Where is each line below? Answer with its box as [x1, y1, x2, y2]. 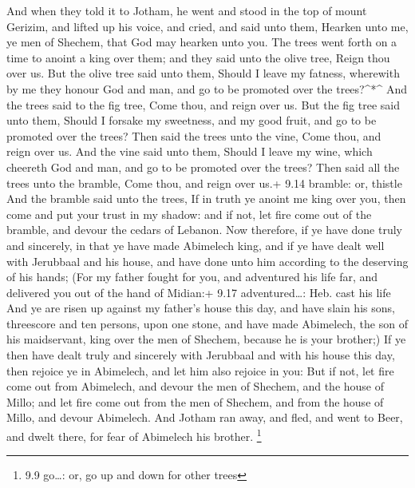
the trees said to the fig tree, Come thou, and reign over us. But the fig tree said [6, 96, 400, 113]
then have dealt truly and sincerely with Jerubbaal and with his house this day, [6, 347, 395, 363]
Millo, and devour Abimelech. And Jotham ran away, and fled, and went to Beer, [6, 409, 403, 426]
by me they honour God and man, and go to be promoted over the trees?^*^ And [6, 80, 408, 97]
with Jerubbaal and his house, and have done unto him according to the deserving [6, 252, 409, 269]
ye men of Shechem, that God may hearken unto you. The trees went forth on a [6, 34, 397, 50]
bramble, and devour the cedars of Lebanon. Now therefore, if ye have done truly [6, 221, 402, 238]
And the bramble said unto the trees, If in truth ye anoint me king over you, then [6, 190, 406, 207]
